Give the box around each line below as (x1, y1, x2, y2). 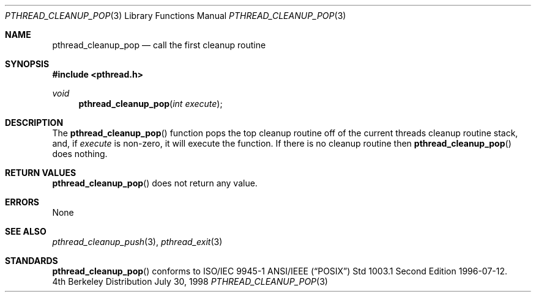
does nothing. (52, 148, 108, 159)
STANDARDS (5, 255, 58, 266)
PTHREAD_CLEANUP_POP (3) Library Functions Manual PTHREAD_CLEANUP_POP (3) (5, 10, 346, 21)
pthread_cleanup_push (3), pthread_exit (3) (52, 237, 223, 247)
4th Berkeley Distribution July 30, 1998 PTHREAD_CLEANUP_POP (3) (52, 276, 328, 287)
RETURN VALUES (5, 167, 76, 178)
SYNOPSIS (5, 59, 50, 69)
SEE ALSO (5, 226, 47, 237)
